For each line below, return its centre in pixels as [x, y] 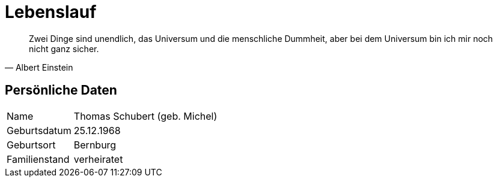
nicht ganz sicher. [64, 48]
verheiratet [98, 159]
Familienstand [38, 159]
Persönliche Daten [61, 90]
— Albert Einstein [39, 67]
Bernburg [95, 145]
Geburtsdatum [39, 130]
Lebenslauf [51, 12]
